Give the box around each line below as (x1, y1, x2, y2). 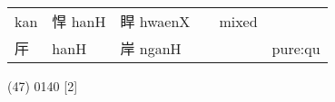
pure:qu (271, 37, 320, 59)
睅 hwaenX (120, 11, 191, 32)
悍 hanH (52, 11, 106, 32)
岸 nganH (120, 38, 182, 59)
